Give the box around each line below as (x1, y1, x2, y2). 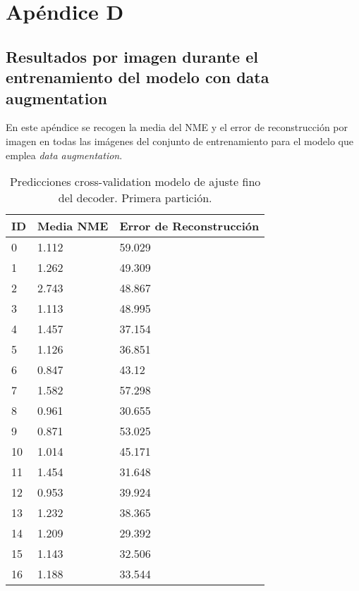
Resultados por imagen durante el (6, 45, 258, 67)
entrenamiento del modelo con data (6, 66, 269, 88)
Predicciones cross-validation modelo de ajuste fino (9, 173, 261, 190)
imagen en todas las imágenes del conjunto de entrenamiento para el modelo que (6, 133, 353, 148)
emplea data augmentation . (6, 147, 123, 162)
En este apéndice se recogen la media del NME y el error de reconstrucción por (6, 120, 348, 135)
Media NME (37, 218, 109, 235)
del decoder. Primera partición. (58, 189, 212, 206)
